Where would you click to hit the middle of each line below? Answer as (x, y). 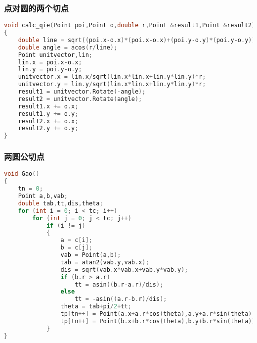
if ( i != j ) (66, 225)
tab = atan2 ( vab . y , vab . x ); (105, 262)
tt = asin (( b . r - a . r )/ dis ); (119, 284)
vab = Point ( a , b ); (91, 255)
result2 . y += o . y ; (48, 128)
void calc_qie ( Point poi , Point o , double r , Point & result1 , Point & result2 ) (130, 25)
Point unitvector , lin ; (55, 55)
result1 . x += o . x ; (48, 106)
